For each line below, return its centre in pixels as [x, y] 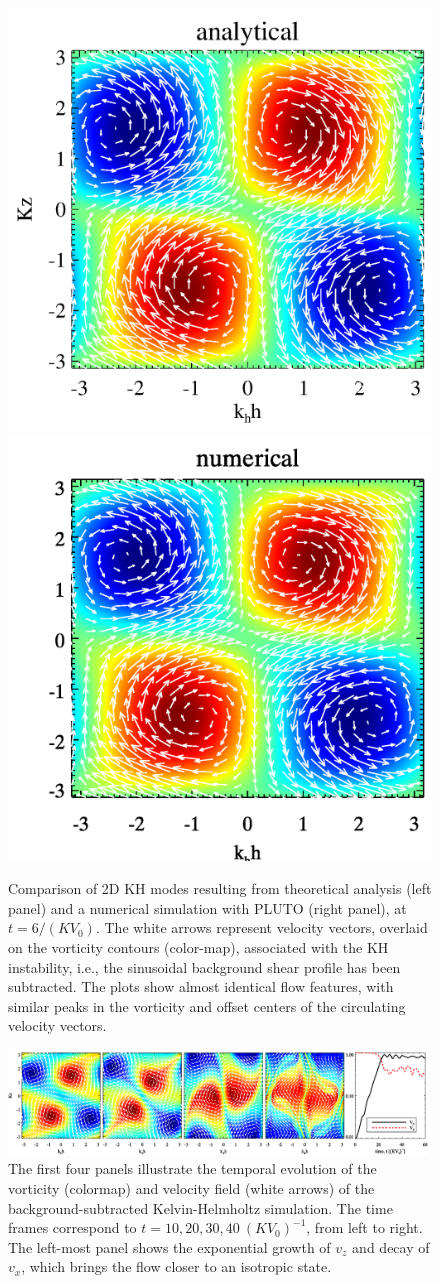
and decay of [391, 1246]
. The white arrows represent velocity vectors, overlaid [261, 927]
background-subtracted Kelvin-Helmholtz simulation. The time [200, 1207]
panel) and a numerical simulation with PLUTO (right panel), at [207, 907]
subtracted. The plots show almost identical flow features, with [201, 986]
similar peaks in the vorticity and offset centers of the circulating [207, 1005]
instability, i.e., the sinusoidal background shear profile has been [204, 966]
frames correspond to [72, 1227]
